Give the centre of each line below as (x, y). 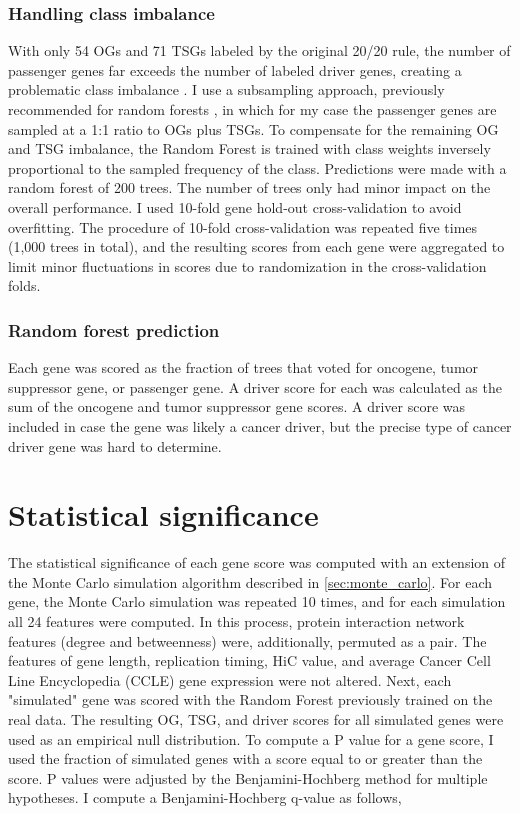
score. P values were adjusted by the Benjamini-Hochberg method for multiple (248, 777)
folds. (24, 285)
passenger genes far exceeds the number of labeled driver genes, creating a (235, 69)
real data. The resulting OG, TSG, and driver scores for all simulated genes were (256, 719)
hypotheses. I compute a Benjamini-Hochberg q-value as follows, (205, 797)
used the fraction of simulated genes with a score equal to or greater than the (245, 758)
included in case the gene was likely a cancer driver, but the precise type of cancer (260, 425)
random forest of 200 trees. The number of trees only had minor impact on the (249, 187)
